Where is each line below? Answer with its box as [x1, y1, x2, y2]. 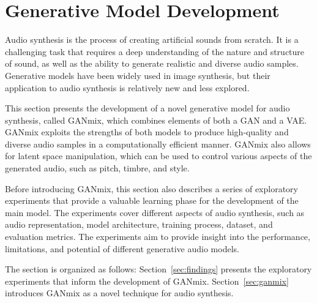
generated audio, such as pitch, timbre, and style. [5, 162, 190, 174]
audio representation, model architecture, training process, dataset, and [5, 218, 273, 231]
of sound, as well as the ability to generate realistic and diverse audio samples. [5, 57, 299, 70]
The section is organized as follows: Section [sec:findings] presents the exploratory [5, 263, 312, 275]
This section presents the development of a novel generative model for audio [5, 102, 290, 114]
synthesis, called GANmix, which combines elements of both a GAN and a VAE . [5, 113, 307, 126]
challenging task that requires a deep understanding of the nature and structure [5, 45, 305, 58]
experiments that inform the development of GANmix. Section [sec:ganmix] [5, 274, 289, 287]
